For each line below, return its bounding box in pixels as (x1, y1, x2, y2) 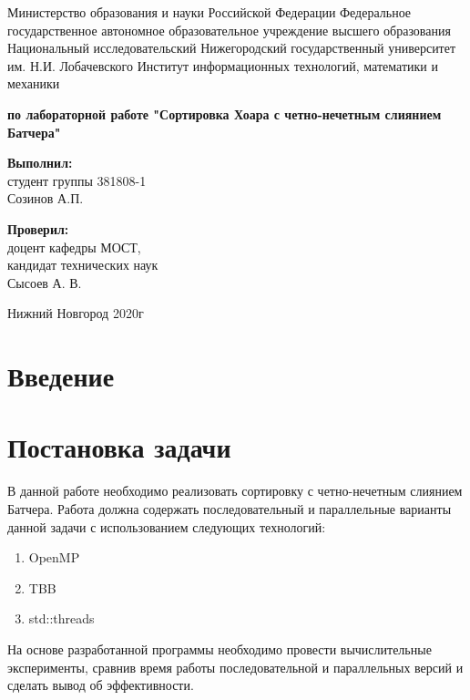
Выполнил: (7, 153, 73, 172)
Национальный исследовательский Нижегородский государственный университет (7, 38, 456, 57)
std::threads (28, 609, 95, 628)
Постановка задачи (7, 428, 231, 466)
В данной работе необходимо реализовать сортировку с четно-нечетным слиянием (7, 481, 463, 500)
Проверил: (7, 219, 69, 238)
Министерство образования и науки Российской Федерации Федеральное (7, 3, 412, 21)
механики (7, 74, 60, 93)
